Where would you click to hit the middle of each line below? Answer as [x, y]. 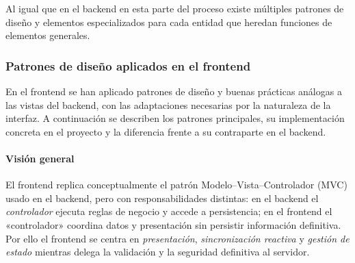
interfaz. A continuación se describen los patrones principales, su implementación [175, 118]
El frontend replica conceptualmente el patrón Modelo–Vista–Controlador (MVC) [176, 185]
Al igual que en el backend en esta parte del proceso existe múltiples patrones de [175, 8]
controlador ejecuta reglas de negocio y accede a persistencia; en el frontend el [169, 211]
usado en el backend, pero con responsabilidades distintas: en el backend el [162, 198]
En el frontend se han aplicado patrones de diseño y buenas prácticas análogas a [174, 91]
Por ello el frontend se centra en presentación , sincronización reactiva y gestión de [177, 238]
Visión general [40, 158]
